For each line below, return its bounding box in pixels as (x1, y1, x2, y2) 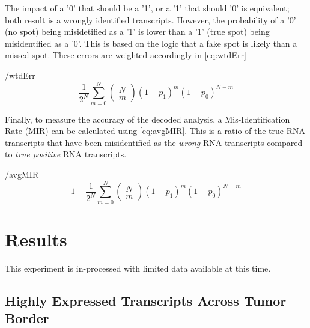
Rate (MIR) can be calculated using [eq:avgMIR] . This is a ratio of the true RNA (5, 124, 306, 137)
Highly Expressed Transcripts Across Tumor (5, 291, 287, 309)
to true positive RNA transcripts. (5, 148, 127, 160)
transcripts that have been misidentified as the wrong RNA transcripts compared (5, 136, 303, 148)
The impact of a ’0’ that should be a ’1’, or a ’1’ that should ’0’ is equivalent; (5, 2, 290, 14)
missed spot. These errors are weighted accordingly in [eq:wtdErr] (5, 49, 246, 61)
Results (5, 226, 67, 251)
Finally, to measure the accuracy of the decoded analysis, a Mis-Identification (5, 112, 290, 125)
